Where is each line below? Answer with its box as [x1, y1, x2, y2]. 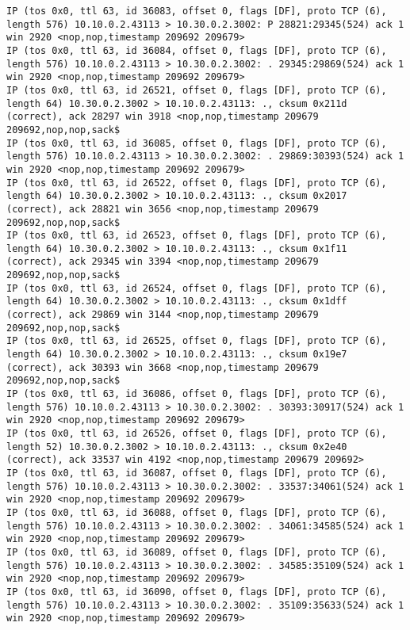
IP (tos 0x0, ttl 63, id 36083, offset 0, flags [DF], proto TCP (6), [6, 6, 387, 17]
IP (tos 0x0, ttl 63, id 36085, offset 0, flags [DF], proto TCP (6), [6, 137, 387, 149]
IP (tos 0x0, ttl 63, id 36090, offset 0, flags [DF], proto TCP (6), [6, 586, 387, 598]
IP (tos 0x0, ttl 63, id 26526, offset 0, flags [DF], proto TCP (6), [6, 428, 387, 439]
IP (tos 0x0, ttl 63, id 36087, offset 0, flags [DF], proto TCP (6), [6, 467, 387, 479]
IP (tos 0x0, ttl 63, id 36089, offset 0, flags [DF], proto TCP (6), [6, 546, 387, 558]
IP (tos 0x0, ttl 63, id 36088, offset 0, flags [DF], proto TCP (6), [6, 506, 387, 518]
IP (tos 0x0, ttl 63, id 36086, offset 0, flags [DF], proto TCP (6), [6, 388, 387, 400]
